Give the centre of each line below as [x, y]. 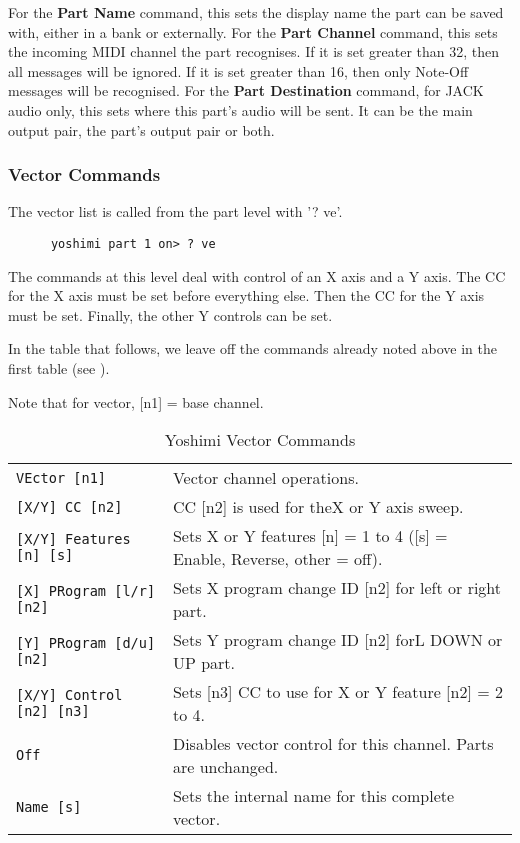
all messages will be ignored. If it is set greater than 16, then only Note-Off [238, 70]
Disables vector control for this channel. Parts [333, 744]
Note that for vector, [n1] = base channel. [136, 401]
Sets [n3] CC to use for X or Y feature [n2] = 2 [337, 692]
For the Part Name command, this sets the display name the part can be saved [256, 12]
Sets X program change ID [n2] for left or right [337, 588]
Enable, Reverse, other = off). [277, 559]
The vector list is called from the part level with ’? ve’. [175, 211]
